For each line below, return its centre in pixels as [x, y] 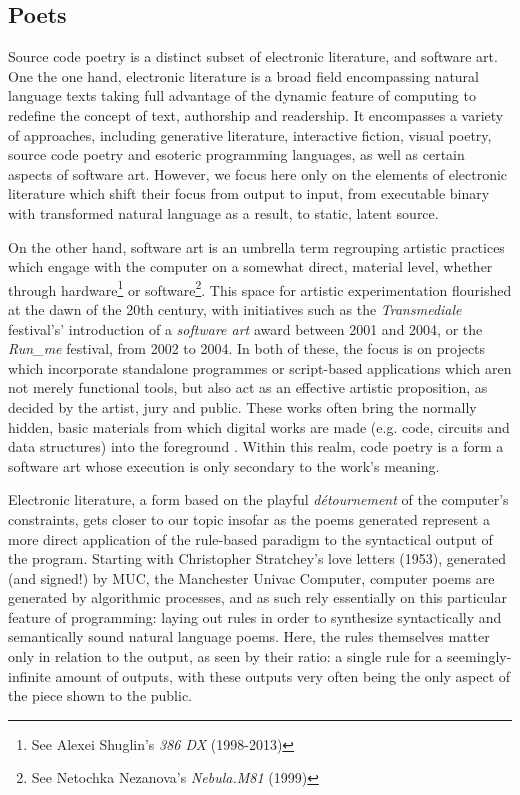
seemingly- [479, 656]
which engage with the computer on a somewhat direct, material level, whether [250, 266]
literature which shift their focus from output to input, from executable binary [249, 193]
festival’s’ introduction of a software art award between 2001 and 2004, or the [245, 328]
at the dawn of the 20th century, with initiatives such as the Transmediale [235, 308]
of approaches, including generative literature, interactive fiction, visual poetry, [250, 134]
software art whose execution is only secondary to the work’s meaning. [224, 465]
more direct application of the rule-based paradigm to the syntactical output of [250, 538]
